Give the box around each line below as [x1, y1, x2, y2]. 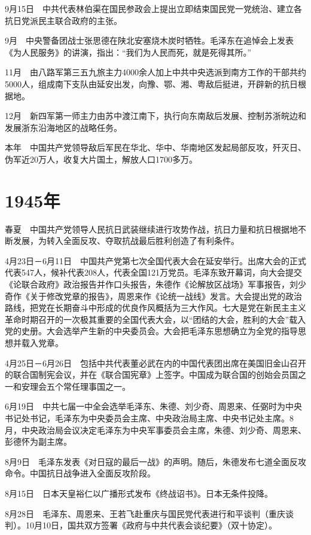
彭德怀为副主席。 [5, 435, 72, 448]
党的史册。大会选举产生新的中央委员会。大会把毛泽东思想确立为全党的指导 [5, 325, 298, 337]
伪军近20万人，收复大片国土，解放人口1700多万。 [5, 152, 197, 165]
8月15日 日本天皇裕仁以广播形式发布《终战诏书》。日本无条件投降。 [5, 487, 273, 499]
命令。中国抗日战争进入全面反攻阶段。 [5, 467, 155, 479]
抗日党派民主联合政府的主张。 [5, 14, 122, 26]
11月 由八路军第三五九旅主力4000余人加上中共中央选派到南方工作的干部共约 [5, 66, 306, 78]
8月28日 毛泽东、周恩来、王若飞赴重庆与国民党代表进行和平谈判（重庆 [5, 507, 285, 519]
